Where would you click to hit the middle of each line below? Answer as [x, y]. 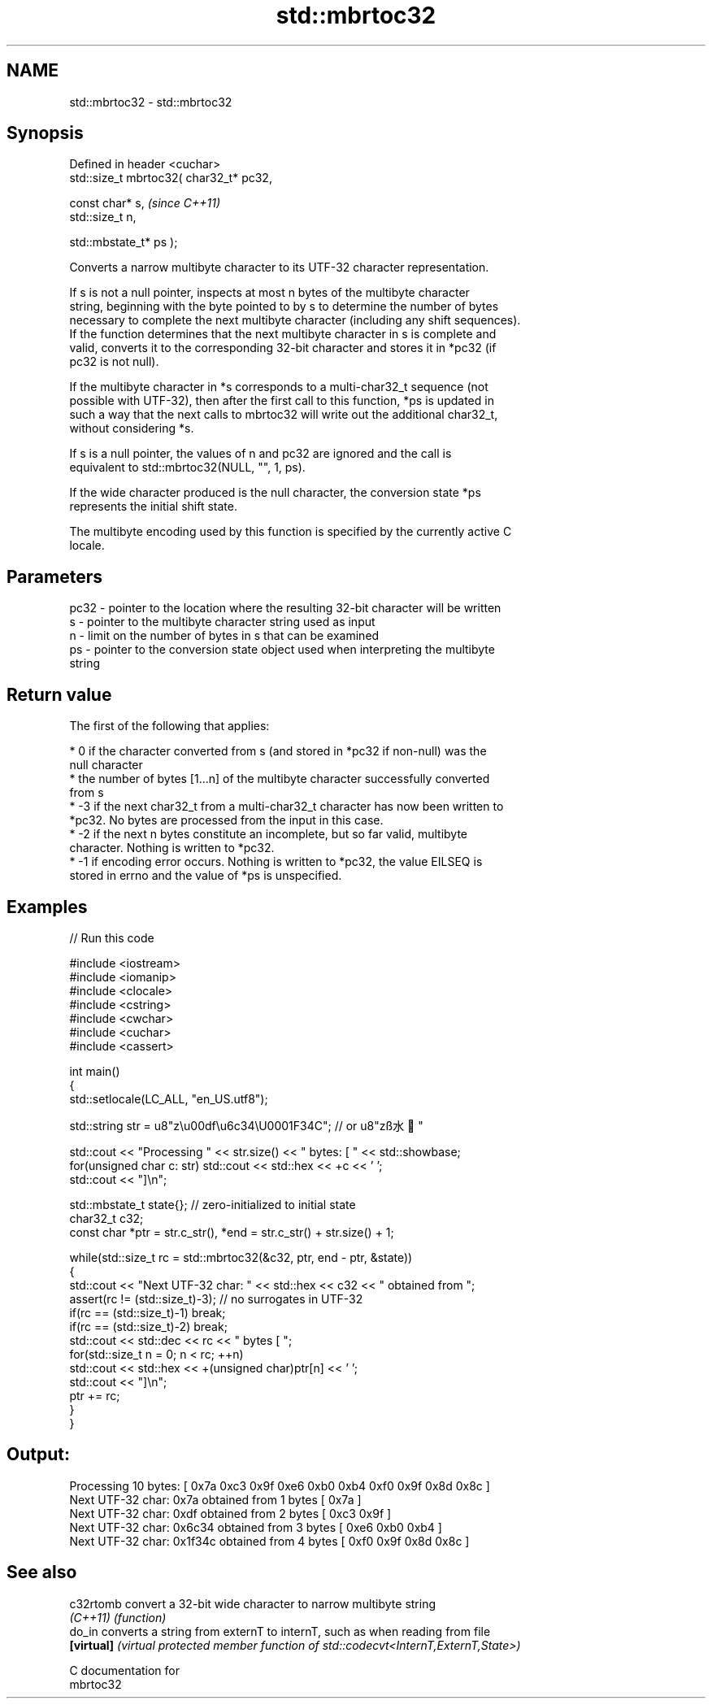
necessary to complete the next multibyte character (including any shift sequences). [295, 320]
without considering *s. [132, 428]
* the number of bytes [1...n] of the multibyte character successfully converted [280, 779]
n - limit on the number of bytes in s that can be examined [224, 636]
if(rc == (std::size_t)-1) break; [148, 1312]
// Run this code [112, 937]
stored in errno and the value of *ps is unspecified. [206, 876]
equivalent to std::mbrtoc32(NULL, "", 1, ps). [187, 468]
